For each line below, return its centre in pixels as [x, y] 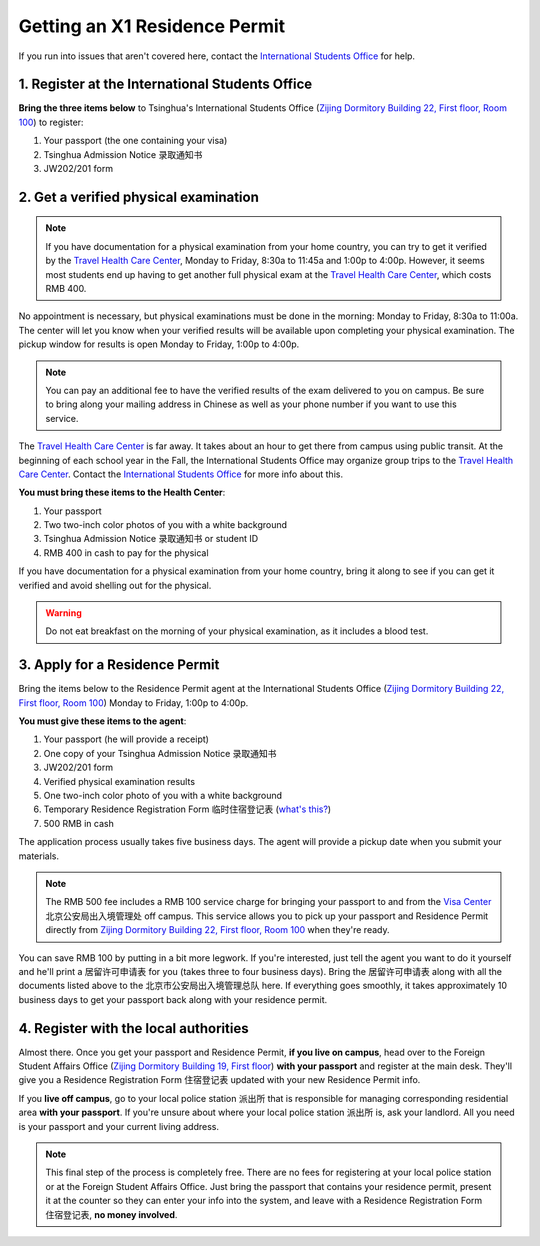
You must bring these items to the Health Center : [122, 492]
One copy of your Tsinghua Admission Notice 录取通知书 [160, 753]
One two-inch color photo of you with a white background [163, 796]
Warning [63, 613]
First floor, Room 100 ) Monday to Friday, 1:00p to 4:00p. [133, 702]
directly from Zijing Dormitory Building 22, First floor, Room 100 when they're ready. [217, 930]
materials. [39, 856]
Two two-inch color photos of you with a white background [165, 525]
